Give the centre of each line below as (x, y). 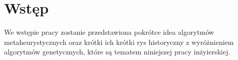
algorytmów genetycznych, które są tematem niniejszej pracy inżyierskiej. (117, 52)
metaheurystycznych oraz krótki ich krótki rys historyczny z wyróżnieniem (119, 42)
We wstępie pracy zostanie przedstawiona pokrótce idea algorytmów (109, 32)
